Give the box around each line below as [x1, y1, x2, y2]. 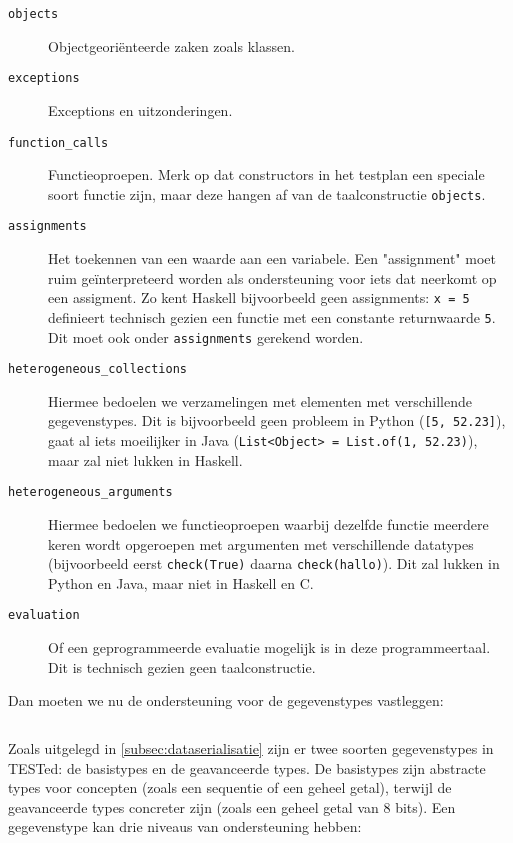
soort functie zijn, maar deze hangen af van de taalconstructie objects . [48, 183, 486, 204]
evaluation [8, 608, 80, 623]
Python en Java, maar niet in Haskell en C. [48, 572, 314, 593]
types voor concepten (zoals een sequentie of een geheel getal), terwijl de [8, 777, 452, 798]
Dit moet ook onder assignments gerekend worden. [48, 326, 364, 347]
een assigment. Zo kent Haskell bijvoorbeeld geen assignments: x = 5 [48, 287, 470, 308]
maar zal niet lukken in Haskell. [48, 449, 243, 470]
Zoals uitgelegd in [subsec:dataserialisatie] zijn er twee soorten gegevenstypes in [8, 737, 494, 758]
